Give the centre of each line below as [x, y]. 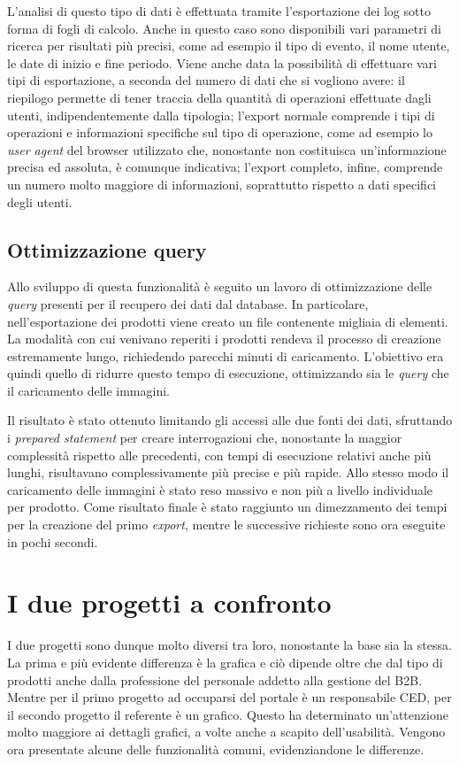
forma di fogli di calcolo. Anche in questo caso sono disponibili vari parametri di [224, 28]
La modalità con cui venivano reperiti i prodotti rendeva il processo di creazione [224, 339]
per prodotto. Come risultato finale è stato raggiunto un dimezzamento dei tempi [227, 507]
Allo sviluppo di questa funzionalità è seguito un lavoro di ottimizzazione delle [220, 286]
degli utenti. [40, 201]
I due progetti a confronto [169, 602]
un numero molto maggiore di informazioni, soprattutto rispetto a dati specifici [222, 184]
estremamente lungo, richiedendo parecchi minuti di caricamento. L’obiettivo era [226, 355]
